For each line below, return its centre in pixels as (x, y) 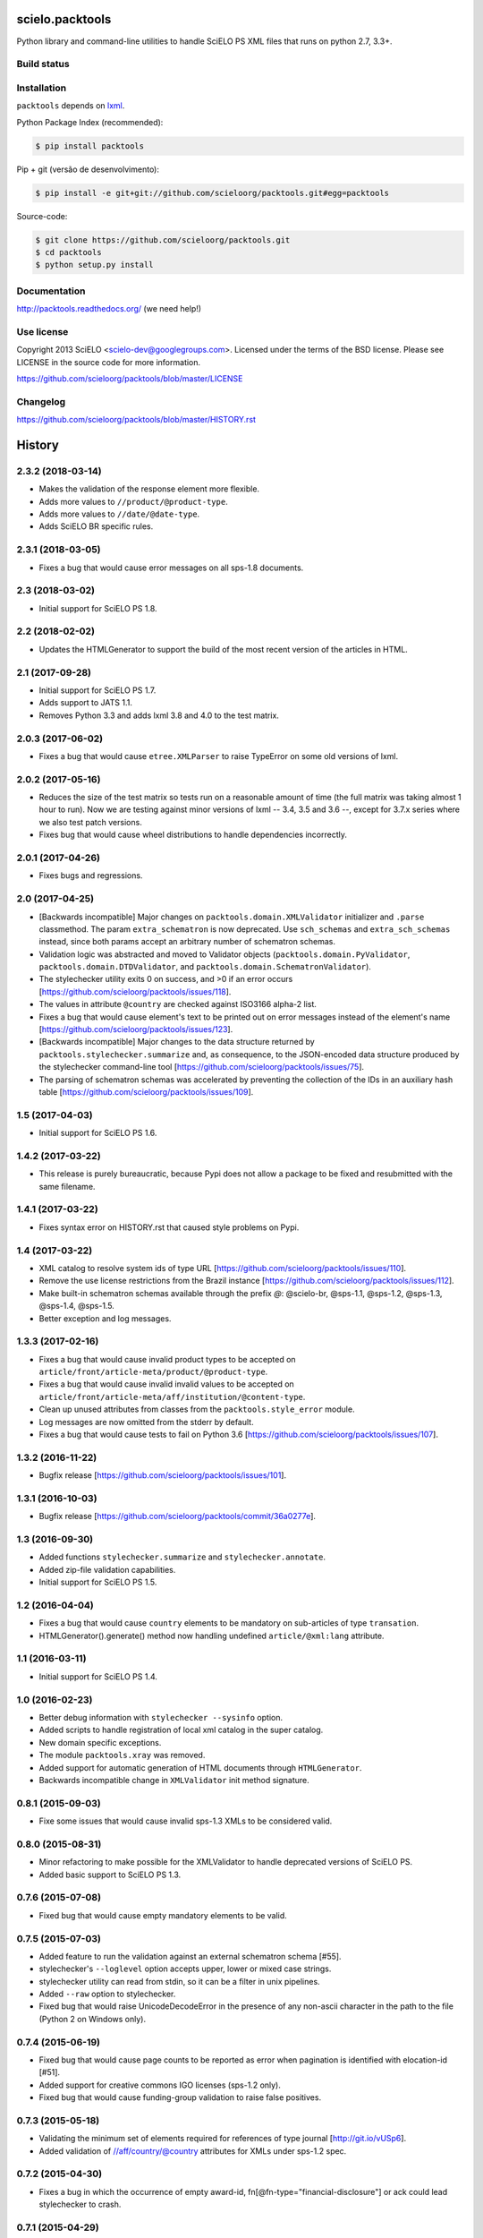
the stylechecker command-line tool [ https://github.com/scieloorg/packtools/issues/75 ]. (202, 1067)
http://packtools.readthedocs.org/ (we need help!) (109, 309)
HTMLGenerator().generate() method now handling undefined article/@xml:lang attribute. (212, 1636)
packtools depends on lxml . (71, 106)
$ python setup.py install (94, 265)
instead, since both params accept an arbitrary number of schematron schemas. (187, 942)
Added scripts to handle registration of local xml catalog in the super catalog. (181, 1730)
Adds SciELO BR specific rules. (96, 526)
